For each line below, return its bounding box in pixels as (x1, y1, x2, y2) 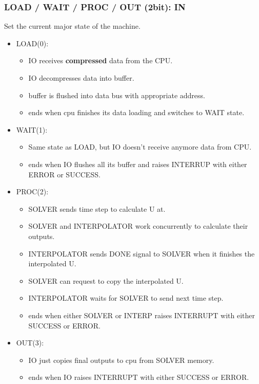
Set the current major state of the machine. (4, 21, 141, 31)
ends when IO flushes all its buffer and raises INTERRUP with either (28, 158, 247, 169)
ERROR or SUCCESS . (28, 169, 101, 179)
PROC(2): (16, 186, 49, 197)
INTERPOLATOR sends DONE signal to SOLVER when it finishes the (28, 248, 255, 259)
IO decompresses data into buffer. (28, 72, 134, 83)
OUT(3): (16, 337, 44, 348)
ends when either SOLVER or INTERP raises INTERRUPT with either (28, 309, 255, 320)
